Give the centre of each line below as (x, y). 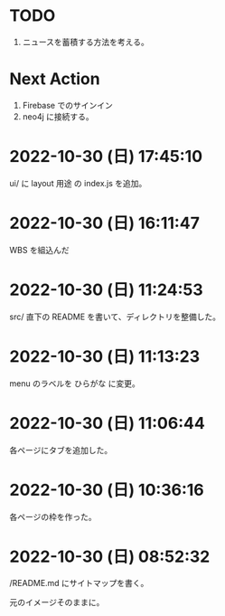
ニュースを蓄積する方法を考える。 (85, 42)
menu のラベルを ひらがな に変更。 (75, 383)
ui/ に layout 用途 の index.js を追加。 (78, 183)
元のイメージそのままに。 (57, 602)
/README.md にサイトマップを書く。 (79, 583)
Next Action (55, 79)
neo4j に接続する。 (58, 116)
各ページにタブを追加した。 (61, 450)
